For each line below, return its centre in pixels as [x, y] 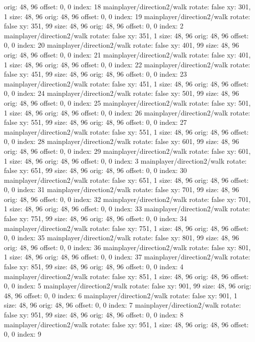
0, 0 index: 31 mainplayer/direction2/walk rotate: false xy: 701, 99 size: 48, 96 [122, 189]
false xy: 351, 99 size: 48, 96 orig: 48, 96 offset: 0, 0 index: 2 [94, 26]
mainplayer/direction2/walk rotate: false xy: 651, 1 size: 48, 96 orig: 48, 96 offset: [126, 180]
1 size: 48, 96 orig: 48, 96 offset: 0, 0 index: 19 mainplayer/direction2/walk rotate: [127, 16]
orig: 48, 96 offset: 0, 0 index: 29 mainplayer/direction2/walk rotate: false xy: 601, [127, 151]
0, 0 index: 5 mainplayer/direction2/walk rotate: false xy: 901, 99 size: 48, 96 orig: [128, 286]
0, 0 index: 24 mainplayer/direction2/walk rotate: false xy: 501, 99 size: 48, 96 [122, 93]
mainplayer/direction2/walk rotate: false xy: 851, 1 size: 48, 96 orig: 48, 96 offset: [126, 276]
